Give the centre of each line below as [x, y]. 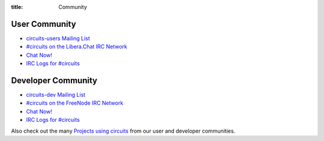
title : [17, 7]
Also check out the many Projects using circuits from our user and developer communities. [123, 131]
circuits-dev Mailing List [56, 94]
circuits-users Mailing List [58, 38]
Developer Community [54, 80]
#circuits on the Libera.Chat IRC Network [76, 47]
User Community [43, 24]
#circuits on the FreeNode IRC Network [75, 103]
